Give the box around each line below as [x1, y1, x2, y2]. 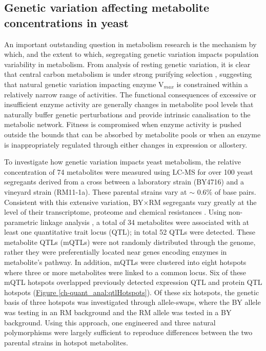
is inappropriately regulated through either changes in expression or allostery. [4, 139, 248, 150]
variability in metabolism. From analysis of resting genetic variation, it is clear [4, 58, 251, 69]
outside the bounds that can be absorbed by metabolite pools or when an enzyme [4, 129, 261, 139]
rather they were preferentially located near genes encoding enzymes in [4, 246, 227, 257]
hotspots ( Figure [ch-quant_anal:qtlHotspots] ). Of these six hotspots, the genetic [4, 286, 259, 297]
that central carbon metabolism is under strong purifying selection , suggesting [4, 69, 252, 79]
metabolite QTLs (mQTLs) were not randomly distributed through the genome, [4, 236, 256, 247]
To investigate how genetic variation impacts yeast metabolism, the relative [4, 156, 241, 167]
